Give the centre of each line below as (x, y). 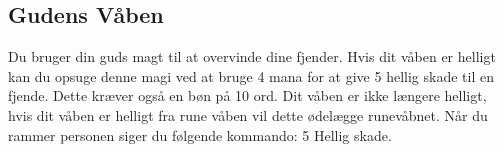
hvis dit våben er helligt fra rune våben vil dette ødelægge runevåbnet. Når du (248, 114)
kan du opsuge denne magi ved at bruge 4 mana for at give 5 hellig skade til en (251, 75)
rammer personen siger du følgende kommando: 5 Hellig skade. (200, 134)
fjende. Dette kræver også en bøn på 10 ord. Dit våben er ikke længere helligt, (247, 95)
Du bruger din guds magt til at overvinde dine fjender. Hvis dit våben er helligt (252, 56)
